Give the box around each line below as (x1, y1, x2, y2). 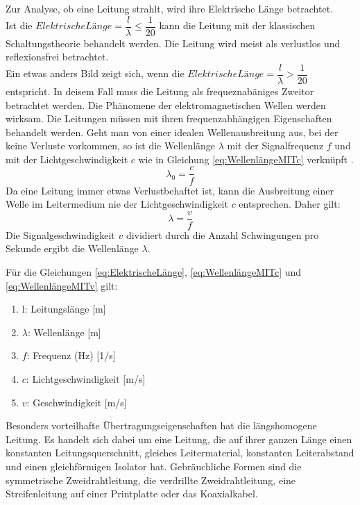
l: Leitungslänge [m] (22, 301, 106, 316)
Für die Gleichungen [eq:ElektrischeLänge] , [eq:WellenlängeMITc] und (6, 264, 302, 279)
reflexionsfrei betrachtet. (6, 49, 109, 64)
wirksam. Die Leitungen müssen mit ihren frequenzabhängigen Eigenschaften (6, 111, 332, 126)
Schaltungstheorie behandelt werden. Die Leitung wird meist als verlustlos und (6, 35, 341, 50)
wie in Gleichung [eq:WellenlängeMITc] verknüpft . (138, 151, 354, 166)
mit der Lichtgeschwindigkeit (6, 151, 128, 166)
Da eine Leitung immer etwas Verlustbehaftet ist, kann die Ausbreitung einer (6, 183, 334, 197)
